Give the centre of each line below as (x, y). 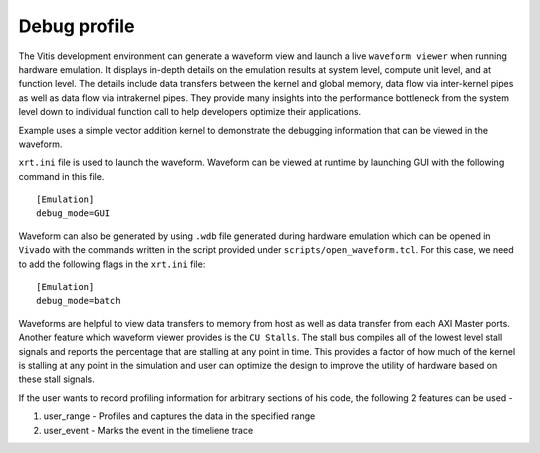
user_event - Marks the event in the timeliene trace (148, 430)
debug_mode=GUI (73, 213)
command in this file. (61, 176)
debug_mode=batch (78, 301)
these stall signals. (56, 379)
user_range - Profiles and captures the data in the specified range (179, 416)
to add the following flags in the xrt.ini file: (112, 264)
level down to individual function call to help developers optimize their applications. (190, 112)
